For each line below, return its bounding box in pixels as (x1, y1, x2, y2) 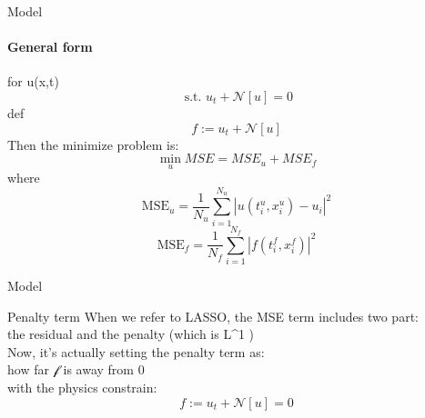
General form (7, 37, 93, 56)
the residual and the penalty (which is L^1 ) (7, 324, 255, 343)
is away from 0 (63, 360, 145, 379)
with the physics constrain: (7, 378, 157, 397)
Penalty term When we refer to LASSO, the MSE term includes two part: (7, 306, 419, 325)
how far (7, 360, 49, 379)
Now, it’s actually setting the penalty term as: (7, 342, 265, 361)
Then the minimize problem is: (7, 134, 179, 154)
